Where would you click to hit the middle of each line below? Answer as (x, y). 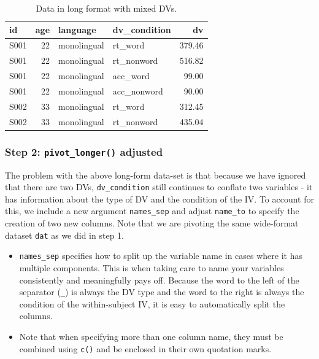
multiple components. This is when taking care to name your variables (152, 267)
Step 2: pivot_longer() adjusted (84, 151)
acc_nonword (138, 91)
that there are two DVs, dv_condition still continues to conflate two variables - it (159, 187)
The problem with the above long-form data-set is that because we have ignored (156, 175)
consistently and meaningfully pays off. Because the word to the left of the (159, 280)
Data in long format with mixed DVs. (106, 8)
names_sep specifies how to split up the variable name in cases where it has (161, 256)
